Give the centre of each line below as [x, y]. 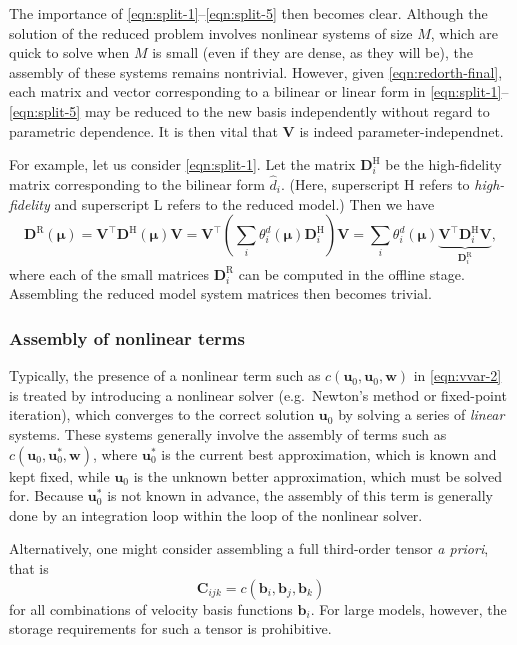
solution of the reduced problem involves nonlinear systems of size [211, 32]
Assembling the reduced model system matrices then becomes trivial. [220, 293]
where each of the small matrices [109, 273]
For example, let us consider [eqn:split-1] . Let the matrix [182, 164]
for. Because [46, 495]
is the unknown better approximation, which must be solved [317, 475]
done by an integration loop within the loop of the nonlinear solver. [216, 514]
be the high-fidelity [443, 164]
